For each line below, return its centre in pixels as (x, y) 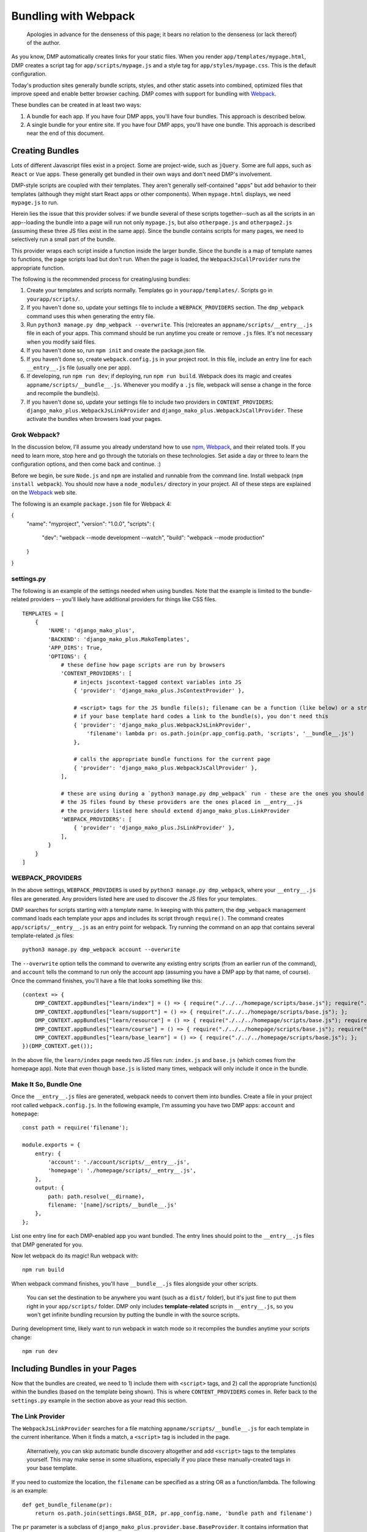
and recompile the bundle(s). (63, 393)
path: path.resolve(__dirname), (96, 1196)
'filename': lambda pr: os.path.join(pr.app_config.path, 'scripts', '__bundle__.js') (221, 734)
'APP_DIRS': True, (76, 648)
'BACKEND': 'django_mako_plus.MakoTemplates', (119, 639)
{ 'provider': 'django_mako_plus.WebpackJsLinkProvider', (162, 725)
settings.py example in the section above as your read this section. (99, 1400)
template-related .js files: (43, 936)
